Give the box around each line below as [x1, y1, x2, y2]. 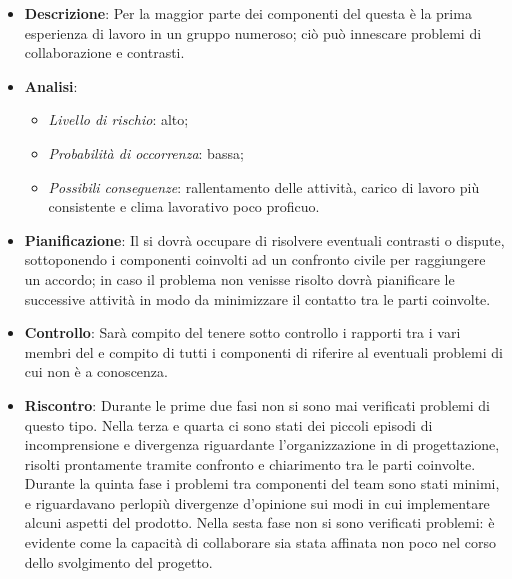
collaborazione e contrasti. [24, 42, 185, 63]
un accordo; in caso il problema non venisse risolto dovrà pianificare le [24, 268, 455, 289]
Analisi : [24, 75, 78, 96]
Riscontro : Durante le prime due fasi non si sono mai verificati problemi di [24, 394, 490, 415]
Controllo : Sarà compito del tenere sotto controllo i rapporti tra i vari [24, 322, 461, 343]
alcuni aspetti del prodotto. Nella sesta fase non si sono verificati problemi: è [24, 512, 495, 533]
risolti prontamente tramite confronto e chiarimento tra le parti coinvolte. [24, 453, 476, 474]
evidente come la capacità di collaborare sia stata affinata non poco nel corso [24, 532, 497, 553]
